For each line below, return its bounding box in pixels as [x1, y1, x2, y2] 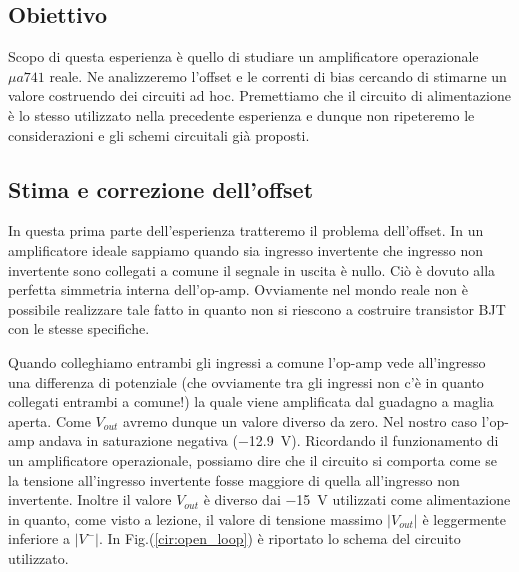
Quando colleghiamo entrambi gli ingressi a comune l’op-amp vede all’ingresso [8, 351, 486, 372]
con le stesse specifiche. [8, 318, 150, 339]
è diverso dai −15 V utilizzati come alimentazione [203, 489, 511, 510]
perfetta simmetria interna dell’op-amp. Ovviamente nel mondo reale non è [8, 279, 468, 300]
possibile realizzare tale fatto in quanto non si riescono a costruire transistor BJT [8, 298, 506, 319]
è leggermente [422, 508, 507, 529]
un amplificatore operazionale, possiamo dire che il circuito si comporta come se [8, 449, 497, 470]
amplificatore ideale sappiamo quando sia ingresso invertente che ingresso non [8, 239, 484, 260]
